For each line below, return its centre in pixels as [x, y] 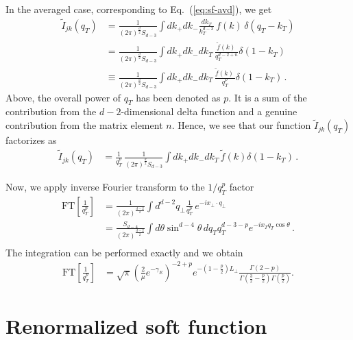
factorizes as [31, 140]
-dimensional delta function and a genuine [209, 111]
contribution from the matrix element [84, 125]
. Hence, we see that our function [241, 125]
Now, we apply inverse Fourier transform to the [105, 186]
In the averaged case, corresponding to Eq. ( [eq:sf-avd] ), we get [139, 9]
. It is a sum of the [268, 97]
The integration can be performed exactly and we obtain [124, 252]
